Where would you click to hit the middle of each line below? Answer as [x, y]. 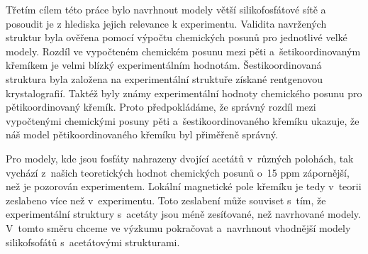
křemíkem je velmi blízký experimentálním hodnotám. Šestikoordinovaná [164, 65]
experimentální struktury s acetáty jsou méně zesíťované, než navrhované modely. [183, 214]
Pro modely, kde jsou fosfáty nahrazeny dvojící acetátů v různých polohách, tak [180, 158]
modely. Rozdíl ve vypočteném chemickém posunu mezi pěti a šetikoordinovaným [183, 51]
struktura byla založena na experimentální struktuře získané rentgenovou [164, 78]
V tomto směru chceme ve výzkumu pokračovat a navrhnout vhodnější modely [178, 227]
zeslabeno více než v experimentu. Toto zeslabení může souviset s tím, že [166, 200]
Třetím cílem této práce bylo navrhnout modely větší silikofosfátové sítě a [166, 9]
